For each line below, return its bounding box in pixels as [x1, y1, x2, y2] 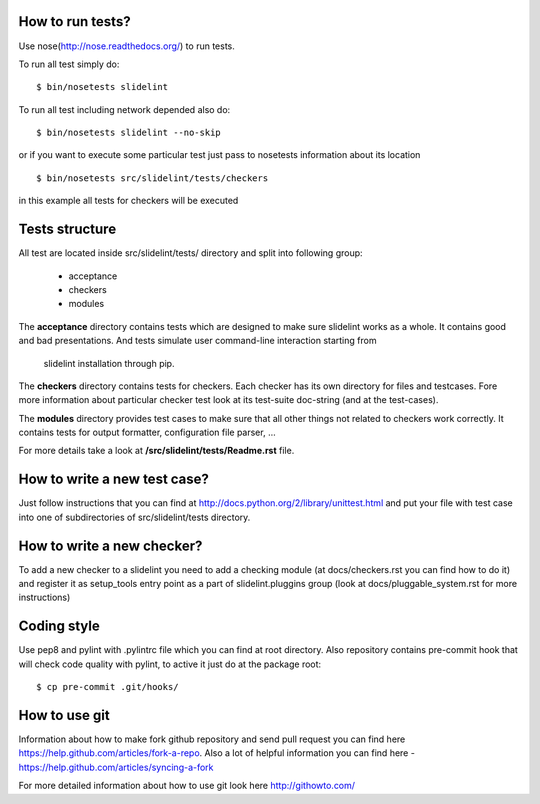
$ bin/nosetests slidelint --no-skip [36, 127, 222, 139]
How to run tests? [18, 13, 131, 30]
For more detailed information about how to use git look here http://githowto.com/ [18, 780, 355, 792]
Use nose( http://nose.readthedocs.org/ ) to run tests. [18, 40, 235, 52]
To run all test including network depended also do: [18, 103, 231, 115]
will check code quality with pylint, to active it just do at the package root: [18, 658, 322, 670]
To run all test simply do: [18, 58, 120, 70]
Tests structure [18, 221, 117, 238]
